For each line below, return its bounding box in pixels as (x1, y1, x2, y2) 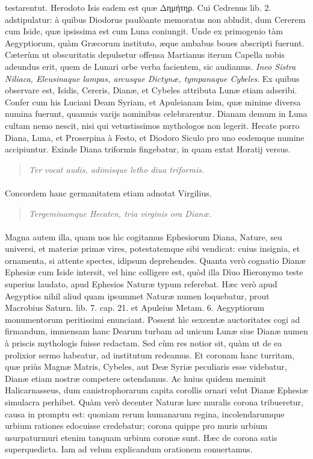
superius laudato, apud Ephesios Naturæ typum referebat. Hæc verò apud (5, 278, 277, 290)
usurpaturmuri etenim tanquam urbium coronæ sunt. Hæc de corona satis (5, 431, 277, 443)
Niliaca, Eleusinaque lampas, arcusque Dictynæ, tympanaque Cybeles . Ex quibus (5, 72, 300, 84)
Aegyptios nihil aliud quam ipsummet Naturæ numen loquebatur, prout (5, 289, 270, 302)
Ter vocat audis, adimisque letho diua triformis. (28, 163, 205, 175)
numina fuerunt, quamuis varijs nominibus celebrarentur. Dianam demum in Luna (5, 107, 308, 120)
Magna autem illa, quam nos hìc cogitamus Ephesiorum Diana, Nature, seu (5, 230, 282, 243)
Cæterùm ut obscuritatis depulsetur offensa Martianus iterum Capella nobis (5, 48, 285, 61)
